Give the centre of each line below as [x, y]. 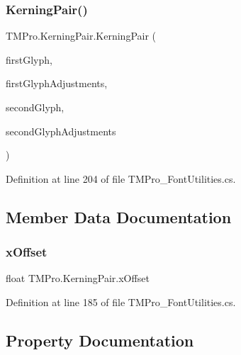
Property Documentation [100, 340]
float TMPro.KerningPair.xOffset [78, 278]
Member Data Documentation [119, 216]
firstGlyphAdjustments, [57, 83]
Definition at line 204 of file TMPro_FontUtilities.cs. [121, 178]
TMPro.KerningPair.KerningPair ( [81, 36]
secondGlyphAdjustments [61, 131]
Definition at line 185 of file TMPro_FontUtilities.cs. [121, 302]
